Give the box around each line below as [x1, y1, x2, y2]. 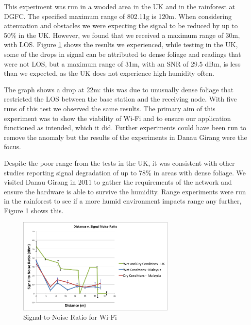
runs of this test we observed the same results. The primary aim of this [4, 103, 216, 113]
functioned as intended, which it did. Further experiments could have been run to [4, 122, 247, 133]
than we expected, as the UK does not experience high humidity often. [4, 68, 215, 78]
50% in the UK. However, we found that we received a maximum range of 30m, [4, 30, 240, 40]
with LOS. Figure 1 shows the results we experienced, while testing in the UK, [4, 39, 238, 50]
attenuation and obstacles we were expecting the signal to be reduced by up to [4, 20, 238, 31]
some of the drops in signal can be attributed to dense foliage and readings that [4, 49, 241, 59]
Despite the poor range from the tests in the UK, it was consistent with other [4, 157, 235, 168]
